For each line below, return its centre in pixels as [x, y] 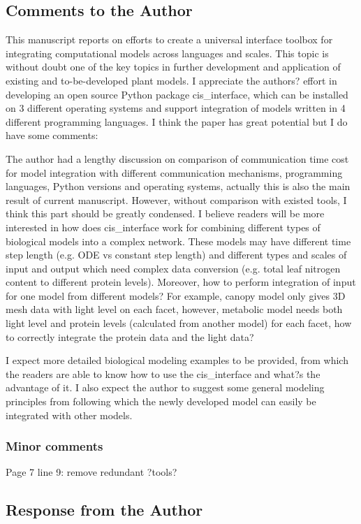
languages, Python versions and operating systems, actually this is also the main [178, 186]
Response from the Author [104, 510]
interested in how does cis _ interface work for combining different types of [163, 227]
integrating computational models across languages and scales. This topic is [167, 53]
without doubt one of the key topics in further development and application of [173, 67]
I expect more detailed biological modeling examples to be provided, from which [177, 360]
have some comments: [52, 135]
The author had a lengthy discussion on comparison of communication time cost [177, 158]
